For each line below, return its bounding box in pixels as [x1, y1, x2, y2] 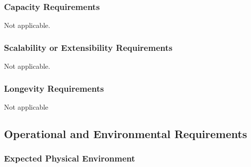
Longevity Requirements [4, 82, 104, 94]
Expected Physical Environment [4, 152, 135, 165]
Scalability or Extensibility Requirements [4, 41, 172, 53]
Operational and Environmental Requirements [4, 126, 247, 141]
